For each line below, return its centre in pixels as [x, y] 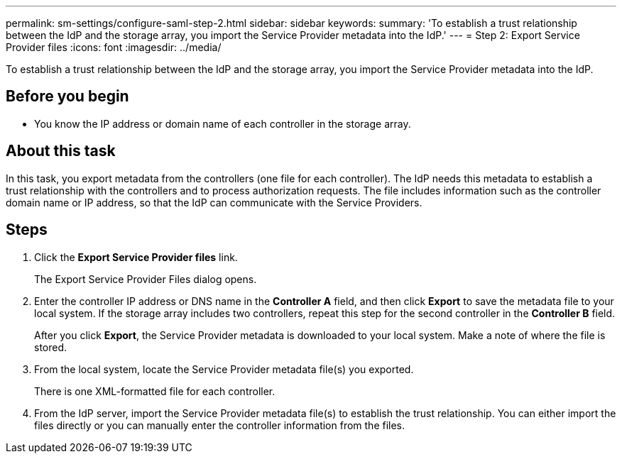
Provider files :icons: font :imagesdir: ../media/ [114, 47]
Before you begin [67, 96]
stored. [51, 347]
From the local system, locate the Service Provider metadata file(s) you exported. [224, 369]
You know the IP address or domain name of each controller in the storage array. [223, 123]
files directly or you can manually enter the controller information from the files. [220, 425]
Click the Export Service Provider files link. [136, 257]
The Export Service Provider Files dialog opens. [146, 279]
